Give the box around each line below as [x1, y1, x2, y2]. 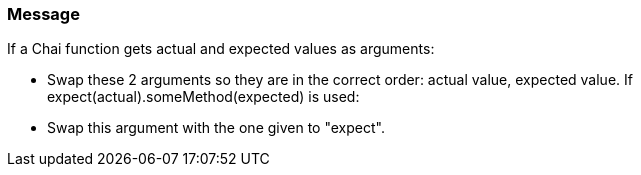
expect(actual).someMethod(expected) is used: [47, 88, 360, 106]
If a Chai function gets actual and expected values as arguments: [7, 40, 435, 58]
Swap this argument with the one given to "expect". [47, 119, 385, 137]
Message [7, 4, 80, 24]
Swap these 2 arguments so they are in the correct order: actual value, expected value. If [47, 71, 633, 89]
